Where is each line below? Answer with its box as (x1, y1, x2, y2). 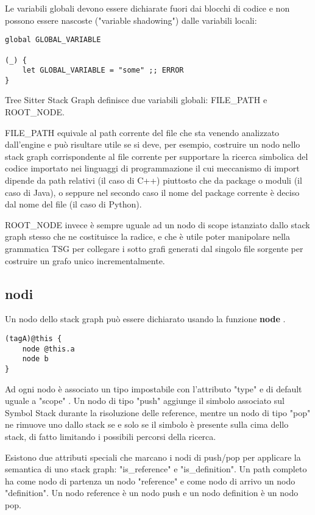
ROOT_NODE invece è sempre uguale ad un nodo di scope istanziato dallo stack (5, 218, 310, 231)
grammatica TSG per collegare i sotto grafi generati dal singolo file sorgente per (5, 242, 303, 254)
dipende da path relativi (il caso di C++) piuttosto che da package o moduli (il (5, 174, 302, 187)
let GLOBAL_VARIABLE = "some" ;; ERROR (22, 66, 184, 75)
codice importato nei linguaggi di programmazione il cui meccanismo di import (5, 162, 300, 175)
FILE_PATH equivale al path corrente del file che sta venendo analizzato (5, 126, 280, 139)
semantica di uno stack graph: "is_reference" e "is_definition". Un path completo (5, 463, 307, 475)
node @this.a (22, 344, 75, 353)
